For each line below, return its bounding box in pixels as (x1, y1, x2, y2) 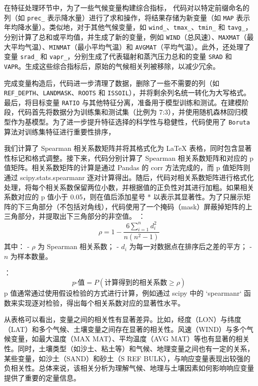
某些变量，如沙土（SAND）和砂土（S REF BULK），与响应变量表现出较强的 (4, 353, 251, 363)
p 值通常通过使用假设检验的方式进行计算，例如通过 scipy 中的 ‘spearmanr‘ (4, 287, 242, 298)
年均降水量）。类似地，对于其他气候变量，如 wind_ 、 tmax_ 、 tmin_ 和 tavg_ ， (4, 22, 253, 32)
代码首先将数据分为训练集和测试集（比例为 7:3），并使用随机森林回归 (17, 107, 241, 117)
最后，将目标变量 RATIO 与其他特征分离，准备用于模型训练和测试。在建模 (4, 97, 242, 107)
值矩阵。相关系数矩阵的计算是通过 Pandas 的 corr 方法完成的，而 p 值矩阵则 (4, 162, 251, 173)
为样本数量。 (10, 251, 53, 261)
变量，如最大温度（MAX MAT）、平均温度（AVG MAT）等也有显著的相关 (10, 333, 250, 344)
